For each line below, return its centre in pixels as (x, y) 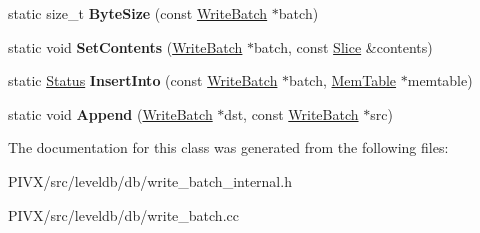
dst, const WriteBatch (291, 113)
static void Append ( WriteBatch (110, 113)
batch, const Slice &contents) (343, 46)
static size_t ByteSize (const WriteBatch (138, 13)
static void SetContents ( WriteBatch (125, 46)
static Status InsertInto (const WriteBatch (143, 80)
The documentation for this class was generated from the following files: (228, 147)
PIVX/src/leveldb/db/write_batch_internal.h (150, 180)
